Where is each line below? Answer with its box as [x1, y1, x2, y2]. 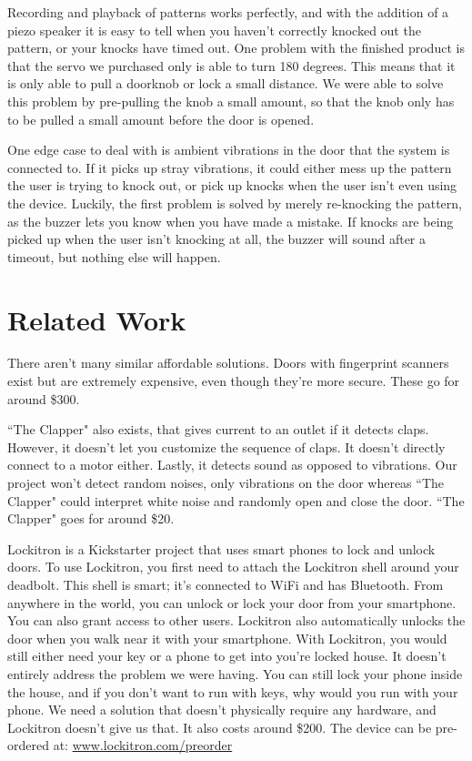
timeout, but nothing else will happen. [7, 247, 221, 266]
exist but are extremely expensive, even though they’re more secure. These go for [7, 371, 460, 391]
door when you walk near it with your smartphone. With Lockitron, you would [7, 628, 447, 647]
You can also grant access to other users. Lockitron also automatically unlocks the [7, 611, 466, 630]
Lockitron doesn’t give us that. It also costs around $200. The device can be [7, 717, 432, 736]
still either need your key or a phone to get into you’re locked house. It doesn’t [7, 646, 447, 665]
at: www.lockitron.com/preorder [53, 736, 233, 755]
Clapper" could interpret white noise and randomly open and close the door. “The [7, 491, 465, 510]
